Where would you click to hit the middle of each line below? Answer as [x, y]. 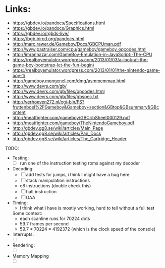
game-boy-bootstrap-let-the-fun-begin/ [53, 65]
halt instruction [41, 191]
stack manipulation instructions [58, 180]
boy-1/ [19, 75]
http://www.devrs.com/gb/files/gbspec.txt [55, 96]
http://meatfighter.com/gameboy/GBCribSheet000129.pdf [71, 117]
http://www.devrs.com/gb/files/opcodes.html [58, 91]
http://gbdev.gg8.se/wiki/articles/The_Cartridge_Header [70, 138]
